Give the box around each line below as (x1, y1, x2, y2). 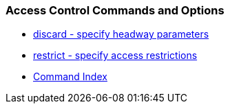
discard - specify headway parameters (33, 28, 209, 40)
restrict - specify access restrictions (33, 49, 198, 62)
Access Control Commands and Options (6, 3, 224, 17)
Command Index (33, 71, 107, 83)
